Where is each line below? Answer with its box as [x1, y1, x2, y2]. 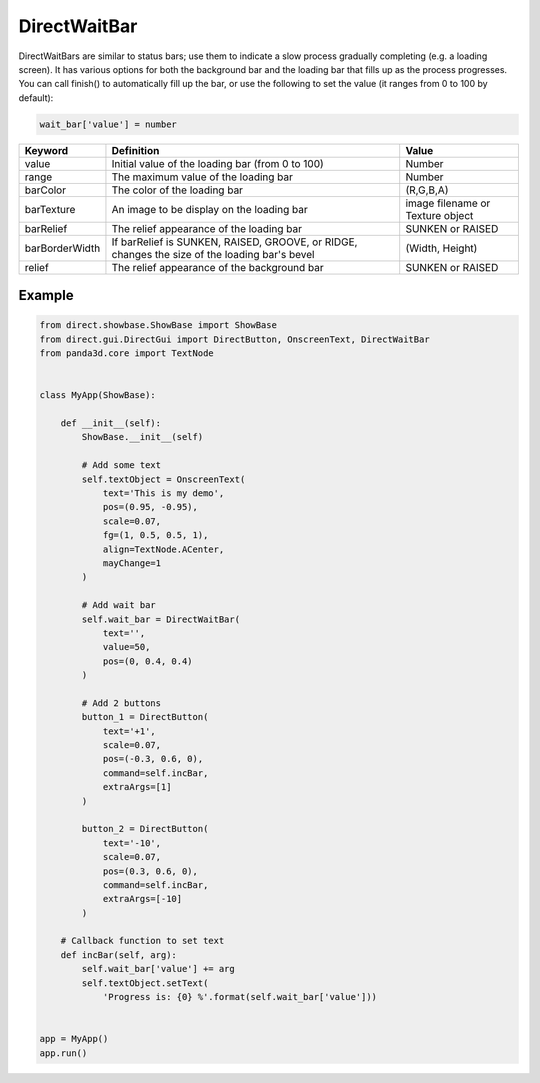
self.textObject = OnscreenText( [81, 473, 246, 485]
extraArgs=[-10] [102, 893, 183, 905]
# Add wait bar [81, 600, 157, 611]
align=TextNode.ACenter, [102, 543, 225, 555]
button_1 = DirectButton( [81, 711, 209, 723]
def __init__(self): [60, 418, 162, 429]
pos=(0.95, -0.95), [102, 501, 199, 513]
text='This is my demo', [102, 487, 225, 499]
